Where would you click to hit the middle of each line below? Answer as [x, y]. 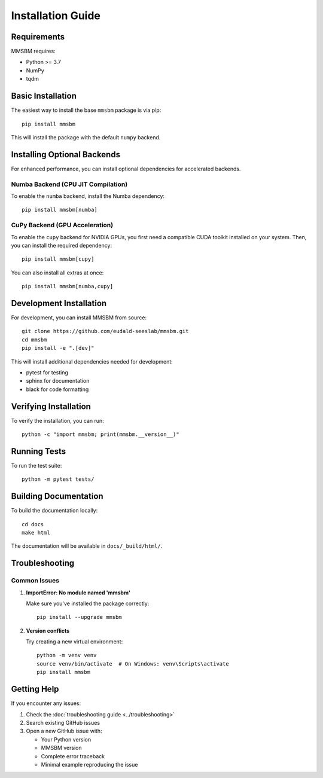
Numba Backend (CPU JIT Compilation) [69, 184]
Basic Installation [44, 96]
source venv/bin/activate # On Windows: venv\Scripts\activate [133, 663]
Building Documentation [57, 496]
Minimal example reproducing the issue [89, 764]
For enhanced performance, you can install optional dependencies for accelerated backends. [126, 169]
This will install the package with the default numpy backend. [86, 137]
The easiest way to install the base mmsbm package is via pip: [86, 110]
